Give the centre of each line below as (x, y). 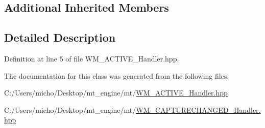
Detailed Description (60, 37)
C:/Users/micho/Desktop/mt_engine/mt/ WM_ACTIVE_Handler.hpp (116, 93)
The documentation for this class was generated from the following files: (117, 75)
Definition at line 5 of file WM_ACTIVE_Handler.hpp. (92, 58)
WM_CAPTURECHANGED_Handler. (198, 109)
